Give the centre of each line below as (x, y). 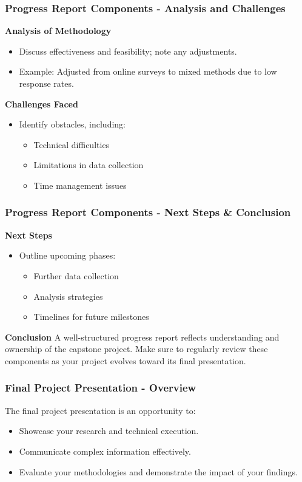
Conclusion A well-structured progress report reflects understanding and (142, 337)
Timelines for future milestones (91, 317)
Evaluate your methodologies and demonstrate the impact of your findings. (158, 471)
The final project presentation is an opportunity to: (100, 410)
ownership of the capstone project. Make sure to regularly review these (136, 349)
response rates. (46, 83)
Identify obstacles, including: (72, 124)
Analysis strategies (68, 296)
